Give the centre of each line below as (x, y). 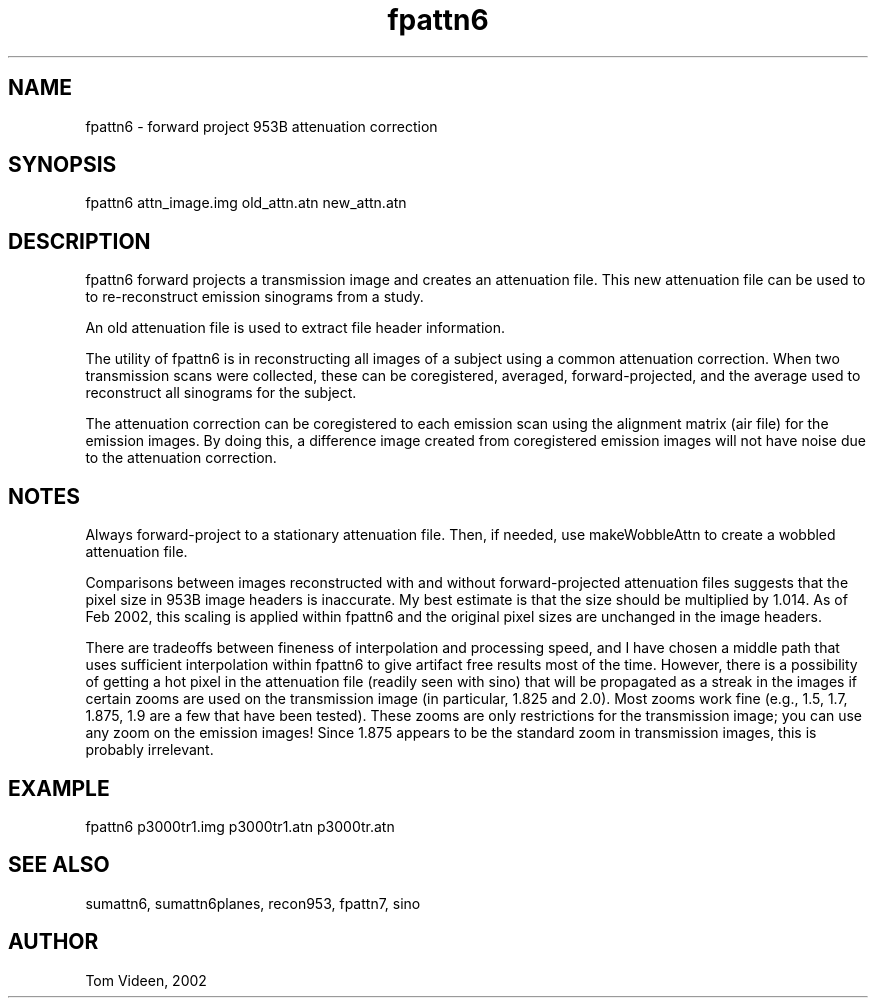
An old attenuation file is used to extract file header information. (295, 328)
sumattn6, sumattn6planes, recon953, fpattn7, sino (253, 903)
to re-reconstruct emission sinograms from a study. (254, 297)
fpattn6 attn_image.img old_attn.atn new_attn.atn (246, 203)
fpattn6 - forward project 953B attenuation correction (261, 126)
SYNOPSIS (62, 165)
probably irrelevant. (149, 750)
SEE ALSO (59, 865)
